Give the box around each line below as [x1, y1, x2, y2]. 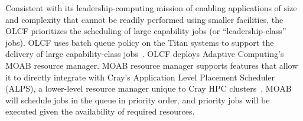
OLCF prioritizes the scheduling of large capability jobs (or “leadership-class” [5, 25, 286, 37]
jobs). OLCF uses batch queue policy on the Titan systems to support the [5, 36, 274, 48]
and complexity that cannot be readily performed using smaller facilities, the [5, 13, 284, 25]
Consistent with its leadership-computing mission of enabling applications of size [5, 2, 297, 14]
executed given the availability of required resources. [5, 105, 195, 117]
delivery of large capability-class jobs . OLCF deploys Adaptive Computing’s [5, 48, 284, 60]
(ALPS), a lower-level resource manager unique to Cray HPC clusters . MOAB [5, 82, 292, 95]
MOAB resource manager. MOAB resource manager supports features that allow [5, 59, 298, 71]
